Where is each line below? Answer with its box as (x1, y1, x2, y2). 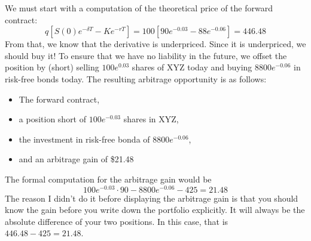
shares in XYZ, (123, 113, 179, 125)
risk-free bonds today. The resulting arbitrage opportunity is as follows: (5, 72, 267, 85)
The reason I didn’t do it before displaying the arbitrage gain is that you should (5, 191, 298, 204)
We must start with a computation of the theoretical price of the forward (5, 2, 273, 14)
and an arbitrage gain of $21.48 (19, 153, 134, 165)
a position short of (19, 113, 87, 125)
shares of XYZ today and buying (132, 61, 252, 73)
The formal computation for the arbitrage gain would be (5, 172, 212, 185)
